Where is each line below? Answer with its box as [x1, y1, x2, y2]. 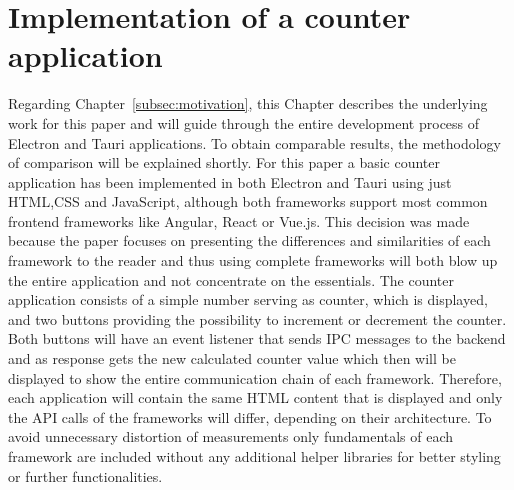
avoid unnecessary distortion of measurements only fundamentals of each [8, 426, 454, 447]
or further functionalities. [8, 465, 163, 486]
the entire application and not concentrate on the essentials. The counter [8, 269, 454, 290]
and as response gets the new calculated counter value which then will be [8, 348, 456, 369]
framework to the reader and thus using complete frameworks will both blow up [8, 250, 498, 271]
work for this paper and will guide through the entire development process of [8, 112, 480, 133]
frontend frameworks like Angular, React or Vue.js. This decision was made [8, 210, 470, 231]
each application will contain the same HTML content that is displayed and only [8, 387, 503, 408]
